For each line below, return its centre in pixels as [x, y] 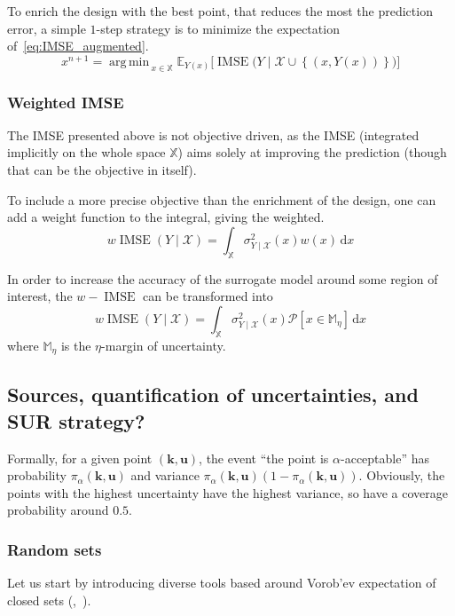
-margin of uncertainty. [164, 345]
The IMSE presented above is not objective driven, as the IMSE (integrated [213, 134]
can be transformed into [208, 296]
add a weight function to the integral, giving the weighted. [166, 217]
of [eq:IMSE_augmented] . [78, 46]
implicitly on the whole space [86, 152]
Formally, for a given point [80, 458]
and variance [165, 475]
